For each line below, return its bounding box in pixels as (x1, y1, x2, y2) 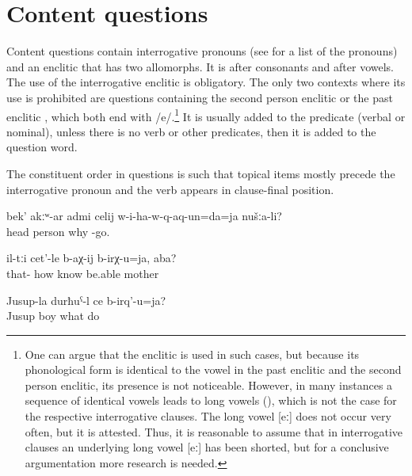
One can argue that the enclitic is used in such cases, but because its (25, 345, 360, 362)
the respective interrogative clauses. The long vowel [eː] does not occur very (25, 408, 391, 425)
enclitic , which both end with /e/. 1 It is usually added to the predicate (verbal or (6, 105, 406, 124)
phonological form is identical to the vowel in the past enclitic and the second (25, 361, 402, 378)
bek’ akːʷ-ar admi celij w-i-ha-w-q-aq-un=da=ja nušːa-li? (6, 208, 282, 224)
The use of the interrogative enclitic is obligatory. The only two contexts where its (6, 74, 406, 90)
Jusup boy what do (6, 307, 100, 324)
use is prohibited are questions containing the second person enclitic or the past (6, 89, 393, 105)
